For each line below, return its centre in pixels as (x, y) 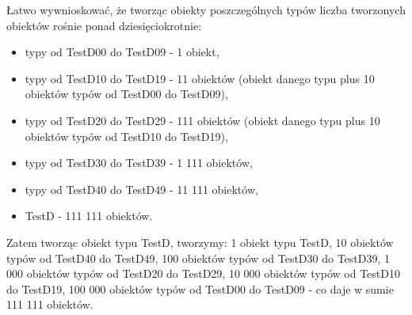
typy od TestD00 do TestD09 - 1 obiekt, (122, 52)
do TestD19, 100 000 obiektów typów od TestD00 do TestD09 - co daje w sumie (200, 288)
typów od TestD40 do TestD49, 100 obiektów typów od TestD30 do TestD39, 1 (198, 258)
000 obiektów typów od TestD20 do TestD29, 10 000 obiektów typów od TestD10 (203, 273)
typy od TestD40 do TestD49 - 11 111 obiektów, (141, 189)
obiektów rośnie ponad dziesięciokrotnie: (104, 25)
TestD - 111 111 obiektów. (89, 216)
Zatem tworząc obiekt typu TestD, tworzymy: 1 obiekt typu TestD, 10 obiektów (200, 242)
